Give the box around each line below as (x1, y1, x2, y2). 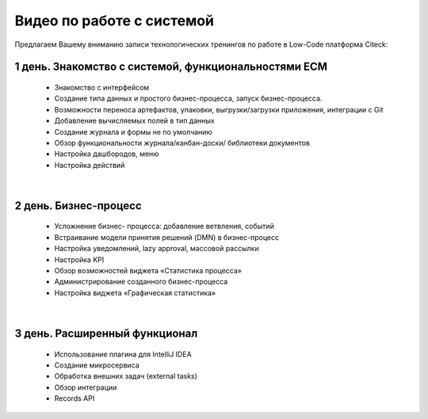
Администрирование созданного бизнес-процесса (54, 277, 228, 287)
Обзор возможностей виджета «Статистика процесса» (54, 266, 242, 276)
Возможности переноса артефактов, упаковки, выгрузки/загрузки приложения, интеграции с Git (54, 105, 384, 114)
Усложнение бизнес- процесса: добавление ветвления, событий (54, 222, 275, 231)
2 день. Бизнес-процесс (14, 199, 142, 212)
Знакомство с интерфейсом (54, 82, 150, 92)
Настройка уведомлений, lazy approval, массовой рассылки (54, 244, 259, 253)
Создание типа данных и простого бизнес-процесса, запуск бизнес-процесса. (54, 93, 323, 103)
